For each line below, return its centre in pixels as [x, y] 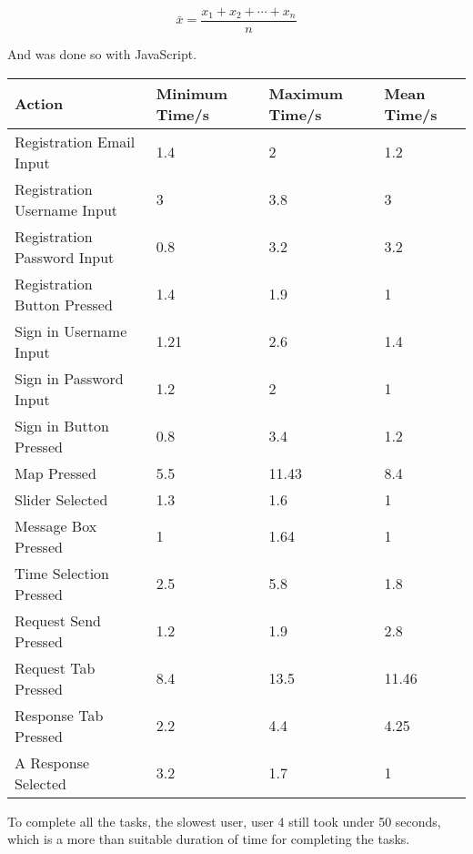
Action [39, 104]
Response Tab [59, 715]
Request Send [58, 620]
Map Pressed [55, 473]
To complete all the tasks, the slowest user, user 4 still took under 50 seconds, [224, 821]
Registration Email [75, 141]
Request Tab [55, 667]
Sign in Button [62, 425]
